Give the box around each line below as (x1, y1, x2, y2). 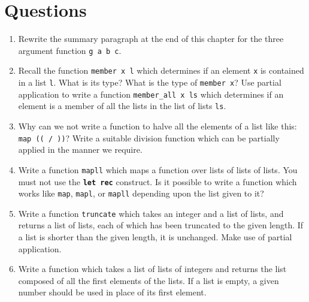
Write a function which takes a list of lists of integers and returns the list (18, 262, 287, 275)
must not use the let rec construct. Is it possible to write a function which (18, 175, 297, 188)
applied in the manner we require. (18, 143, 143, 156)
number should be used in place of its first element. (18, 286, 207, 298)
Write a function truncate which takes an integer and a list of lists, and (18, 207, 284, 219)
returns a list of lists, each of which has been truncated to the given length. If (18, 219, 304, 231)
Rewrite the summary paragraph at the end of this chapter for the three (18, 32, 284, 45)
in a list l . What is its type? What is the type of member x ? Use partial (18, 76, 281, 89)
